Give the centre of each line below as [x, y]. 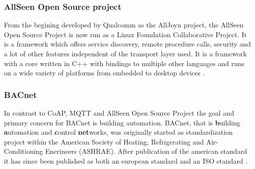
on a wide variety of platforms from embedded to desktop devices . [104, 73]
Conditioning [24, 151]
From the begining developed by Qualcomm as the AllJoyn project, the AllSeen [124, 25]
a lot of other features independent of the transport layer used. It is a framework [126, 53]
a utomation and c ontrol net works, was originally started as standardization [118, 132]
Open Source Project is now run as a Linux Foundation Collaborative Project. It [126, 34]
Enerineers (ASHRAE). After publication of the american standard [146, 151]
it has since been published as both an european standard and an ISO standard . [126, 160]
